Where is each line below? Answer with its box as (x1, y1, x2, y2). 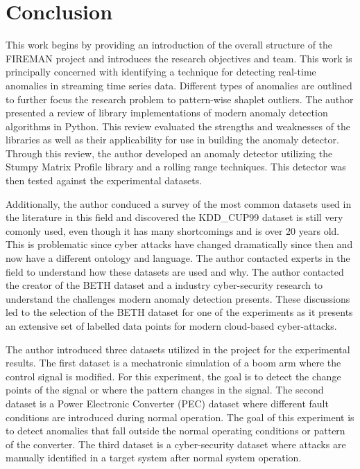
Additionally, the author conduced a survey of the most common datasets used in (6, 196, 352, 211)
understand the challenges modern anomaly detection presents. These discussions (6, 291, 350, 306)
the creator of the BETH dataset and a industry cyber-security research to (6, 278, 323, 292)
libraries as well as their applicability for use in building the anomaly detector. (6, 132, 339, 147)
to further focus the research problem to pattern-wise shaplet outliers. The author (6, 91, 354, 106)
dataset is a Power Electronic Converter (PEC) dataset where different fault (6, 396, 329, 410)
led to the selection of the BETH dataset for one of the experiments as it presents (6, 305, 353, 319)
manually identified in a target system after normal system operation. (6, 450, 302, 465)
